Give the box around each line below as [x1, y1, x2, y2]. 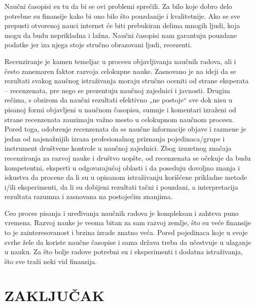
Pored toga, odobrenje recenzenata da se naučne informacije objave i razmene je [4, 124, 247, 134]
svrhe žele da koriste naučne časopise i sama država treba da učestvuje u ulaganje [4, 237, 251, 247]
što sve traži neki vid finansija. [4, 256, 97, 266]
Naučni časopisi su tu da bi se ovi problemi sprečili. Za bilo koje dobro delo [4, 1, 232, 11]
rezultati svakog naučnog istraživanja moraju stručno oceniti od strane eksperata [4, 75, 249, 86]
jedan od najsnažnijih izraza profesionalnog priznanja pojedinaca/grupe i [4, 133, 225, 143]
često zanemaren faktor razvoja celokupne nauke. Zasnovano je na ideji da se [4, 66, 236, 76]
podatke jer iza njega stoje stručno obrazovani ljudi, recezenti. [4, 39, 192, 50]
